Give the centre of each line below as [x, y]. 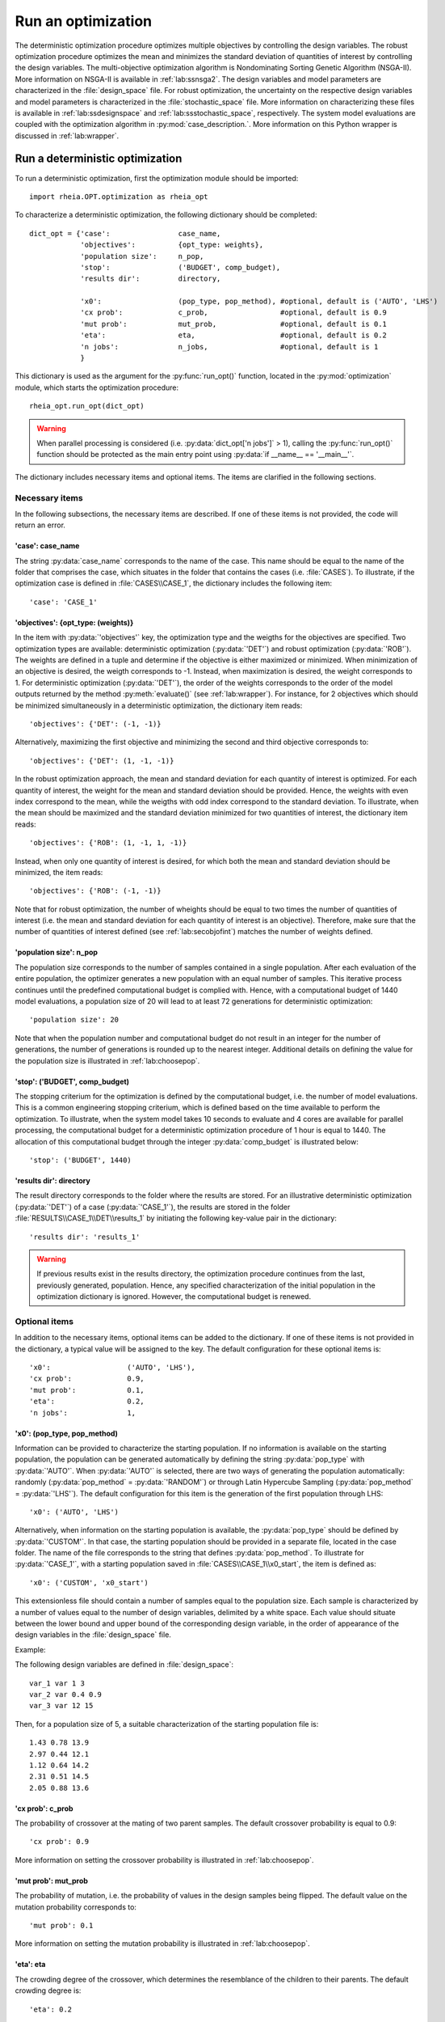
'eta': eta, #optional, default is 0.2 [234, 335]
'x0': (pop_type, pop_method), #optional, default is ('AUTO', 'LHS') [259, 302]
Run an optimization [84, 21]
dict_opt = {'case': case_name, [125, 233]
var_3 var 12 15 [61, 1706]
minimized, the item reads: [59, 872]
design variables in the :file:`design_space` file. [93, 1635]
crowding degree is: [48, 1990]
